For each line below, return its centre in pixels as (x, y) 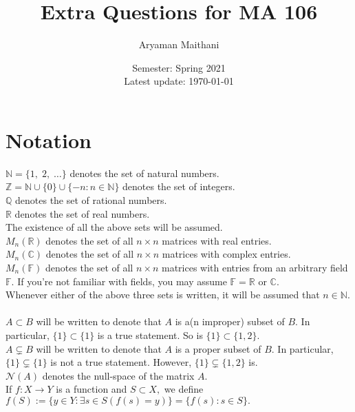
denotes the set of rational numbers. (91, 200)
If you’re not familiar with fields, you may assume (122, 281)
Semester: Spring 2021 (179, 67)
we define (184, 389)
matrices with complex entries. (226, 254)
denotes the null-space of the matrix (118, 375)
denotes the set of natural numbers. (144, 173)
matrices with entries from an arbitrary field (255, 267)
